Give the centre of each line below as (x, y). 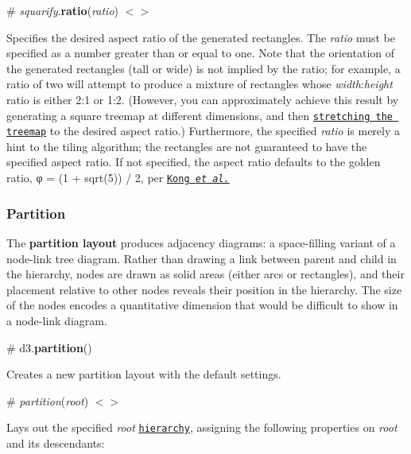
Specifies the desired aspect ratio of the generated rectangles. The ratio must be (201, 37)
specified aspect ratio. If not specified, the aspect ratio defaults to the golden (194, 162)
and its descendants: (56, 442)
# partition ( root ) (48, 400)
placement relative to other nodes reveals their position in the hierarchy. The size (204, 289)
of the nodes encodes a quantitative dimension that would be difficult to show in (202, 305)
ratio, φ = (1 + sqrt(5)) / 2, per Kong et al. (118, 178)
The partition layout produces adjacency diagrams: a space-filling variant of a (201, 242)
